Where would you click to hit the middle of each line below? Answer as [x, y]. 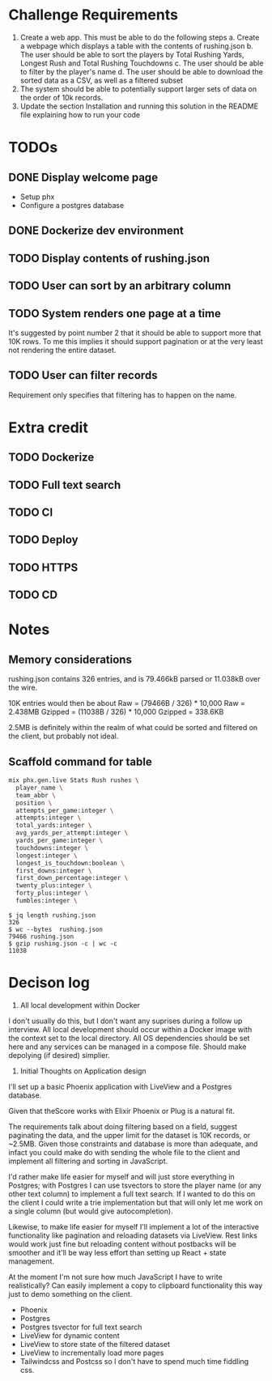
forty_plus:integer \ [52, 893]
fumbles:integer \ [47, 901]
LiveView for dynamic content [70, 1335]
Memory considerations [70, 659]
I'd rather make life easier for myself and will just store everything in [121, 1176]
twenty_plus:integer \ [54, 886]
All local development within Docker [80, 1005]
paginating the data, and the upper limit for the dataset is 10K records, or [130, 1135]
